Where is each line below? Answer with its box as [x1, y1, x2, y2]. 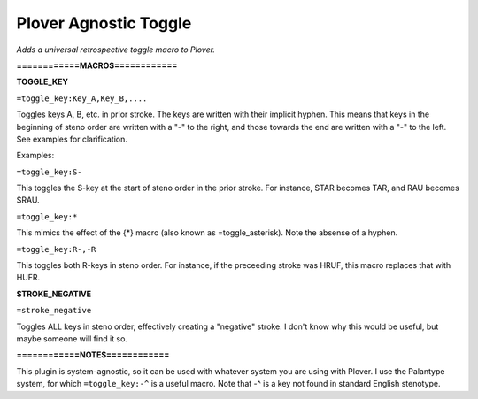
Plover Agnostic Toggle [16, 13, 192, 33]
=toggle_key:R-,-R [16, 244, 96, 254]
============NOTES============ [16, 349, 170, 360]
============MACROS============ [16, 60, 178, 71]
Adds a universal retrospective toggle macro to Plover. [16, 44, 216, 55]
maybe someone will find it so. [16, 333, 128, 344]
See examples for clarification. [16, 134, 127, 144]
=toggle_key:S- [16, 166, 83, 177]
